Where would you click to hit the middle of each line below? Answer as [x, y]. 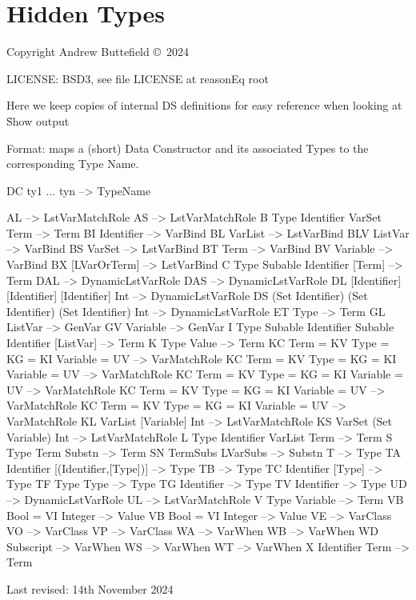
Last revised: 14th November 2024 [90, 588]
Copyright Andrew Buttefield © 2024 [98, 52]
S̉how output [38, 120]
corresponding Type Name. [73, 164]
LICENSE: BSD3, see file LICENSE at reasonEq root [138, 78]
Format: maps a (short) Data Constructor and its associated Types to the [188, 148]
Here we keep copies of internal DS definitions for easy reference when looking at [204, 105]
